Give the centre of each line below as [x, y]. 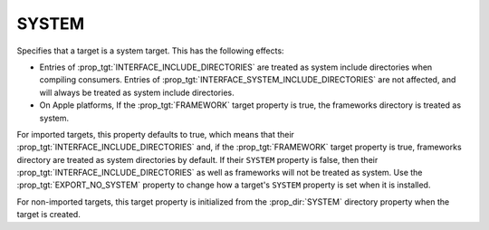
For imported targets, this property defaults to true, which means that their [155, 134]
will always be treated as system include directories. [137, 92]
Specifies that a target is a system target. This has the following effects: [150, 51]
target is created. [48, 215]
